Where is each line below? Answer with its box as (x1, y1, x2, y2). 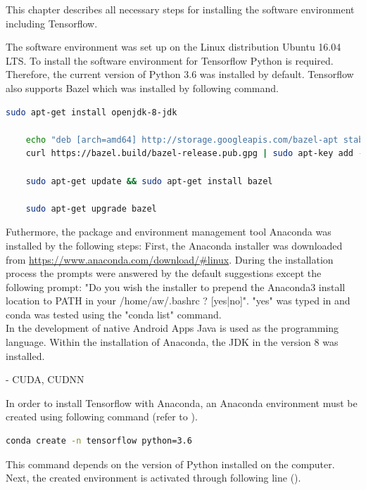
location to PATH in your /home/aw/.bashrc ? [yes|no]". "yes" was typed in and (6, 293, 351, 308)
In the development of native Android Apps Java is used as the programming (6, 321, 339, 335)
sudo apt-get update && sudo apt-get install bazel (25, 176, 273, 186)
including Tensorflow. (6, 15, 98, 30)
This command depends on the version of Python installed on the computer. (6, 456, 335, 471)
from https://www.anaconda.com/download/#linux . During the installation (6, 252, 334, 266)
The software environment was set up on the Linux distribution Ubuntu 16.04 (6, 39, 341, 54)
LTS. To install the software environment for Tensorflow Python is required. (6, 53, 334, 67)
